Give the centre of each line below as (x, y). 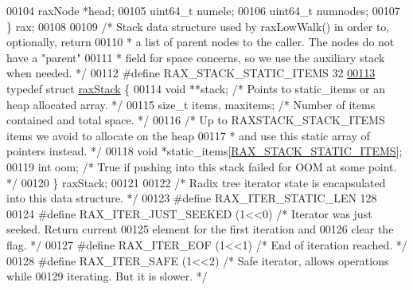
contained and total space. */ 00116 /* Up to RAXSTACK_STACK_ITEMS (196, 120)
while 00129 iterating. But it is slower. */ (107, 276)
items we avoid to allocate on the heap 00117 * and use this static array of (188, 135)
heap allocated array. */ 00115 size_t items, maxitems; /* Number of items (191, 104)
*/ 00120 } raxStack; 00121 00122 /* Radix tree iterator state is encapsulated (196, 182)
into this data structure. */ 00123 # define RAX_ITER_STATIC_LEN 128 (192, 198)
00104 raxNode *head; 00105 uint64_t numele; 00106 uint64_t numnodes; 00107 (203, 10)
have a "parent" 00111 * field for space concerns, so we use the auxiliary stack (196, 57)
